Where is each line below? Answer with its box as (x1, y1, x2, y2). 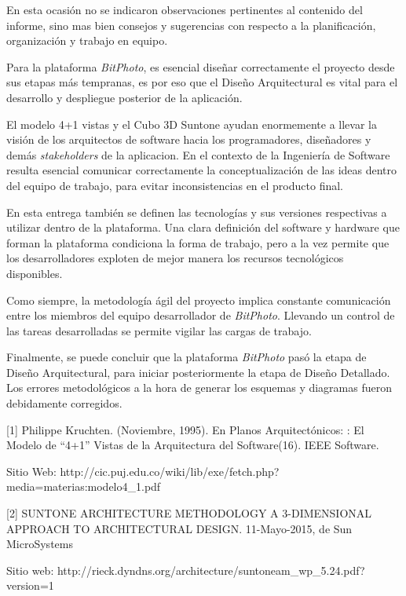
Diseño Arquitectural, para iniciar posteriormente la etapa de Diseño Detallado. (6, 364, 390, 380)
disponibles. (6, 265, 63, 281)
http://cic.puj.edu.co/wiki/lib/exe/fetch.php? (60, 463, 280, 479)
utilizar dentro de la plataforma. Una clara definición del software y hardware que (6, 219, 400, 236)
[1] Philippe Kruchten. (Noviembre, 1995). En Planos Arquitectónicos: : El (6, 421, 364, 437)
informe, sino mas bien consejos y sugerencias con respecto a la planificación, (6, 16, 376, 33)
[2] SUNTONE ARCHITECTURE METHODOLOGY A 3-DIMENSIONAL (6, 505, 372, 521)
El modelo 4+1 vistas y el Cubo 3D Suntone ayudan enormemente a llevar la (6, 115, 377, 132)
